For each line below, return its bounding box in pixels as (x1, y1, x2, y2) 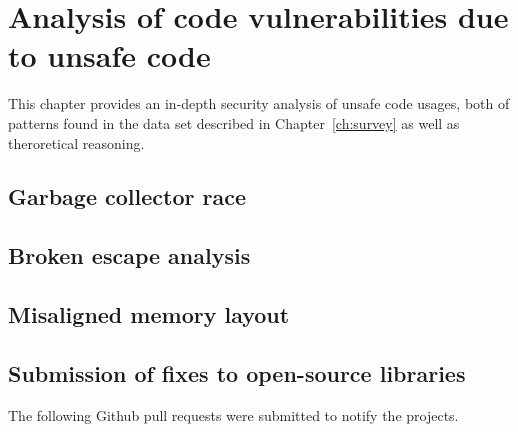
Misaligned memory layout (8, 299, 290, 330)
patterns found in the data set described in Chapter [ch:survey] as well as (8, 112, 460, 133)
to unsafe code (8, 35, 211, 76)
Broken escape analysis (8, 240, 251, 271)
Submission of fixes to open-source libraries (8, 357, 466, 388)
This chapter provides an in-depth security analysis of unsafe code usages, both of (8, 93, 510, 114)
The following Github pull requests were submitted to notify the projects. (8, 404, 459, 425)
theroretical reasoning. (8, 132, 145, 153)
